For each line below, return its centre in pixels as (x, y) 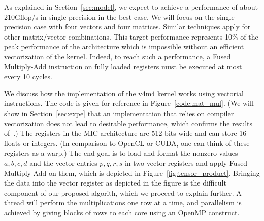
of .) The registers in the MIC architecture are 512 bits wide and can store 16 (125, 133)
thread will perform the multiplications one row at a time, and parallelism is (123, 202)
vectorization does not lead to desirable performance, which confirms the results (128, 123)
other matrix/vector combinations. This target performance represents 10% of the (131, 36)
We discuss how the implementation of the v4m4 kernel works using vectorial (124, 93)
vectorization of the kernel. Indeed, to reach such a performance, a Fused (118, 56)
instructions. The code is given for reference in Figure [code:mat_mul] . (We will (129, 103)
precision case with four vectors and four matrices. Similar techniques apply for (127, 27)
